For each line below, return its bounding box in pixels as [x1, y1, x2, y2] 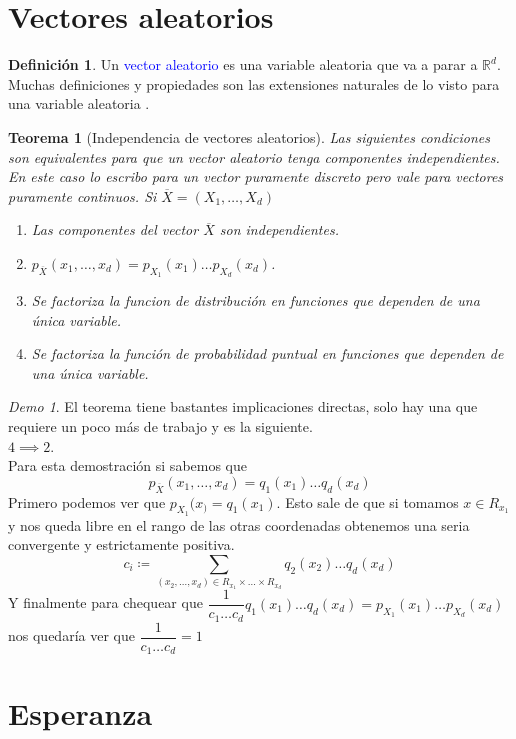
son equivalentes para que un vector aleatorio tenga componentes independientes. [8, 146, 500, 167]
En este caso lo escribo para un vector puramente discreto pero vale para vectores [8, 166, 504, 187]
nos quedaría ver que [8, 625, 135, 646]
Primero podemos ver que [8, 491, 166, 512]
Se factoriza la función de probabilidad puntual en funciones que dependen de [31, 343, 504, 364]
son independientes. [219, 219, 339, 240]
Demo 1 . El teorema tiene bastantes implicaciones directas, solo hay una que [8, 396, 478, 417]
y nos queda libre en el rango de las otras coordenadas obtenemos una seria [8, 514, 470, 535]
